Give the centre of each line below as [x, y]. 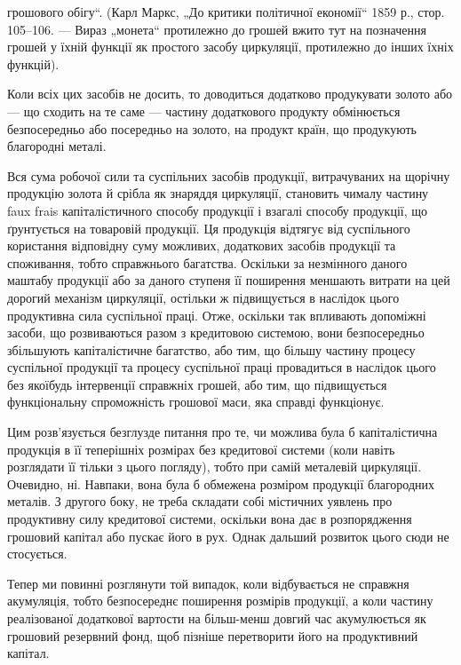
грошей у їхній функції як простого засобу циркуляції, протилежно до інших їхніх [230, 47]
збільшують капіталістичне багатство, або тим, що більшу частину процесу [211, 349]
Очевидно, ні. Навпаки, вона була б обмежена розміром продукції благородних [221, 483]
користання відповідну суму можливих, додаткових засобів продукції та [202, 245]
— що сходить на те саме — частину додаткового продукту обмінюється [204, 111]
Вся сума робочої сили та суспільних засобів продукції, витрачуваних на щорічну [229, 175]
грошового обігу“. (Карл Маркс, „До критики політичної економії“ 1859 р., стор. [226, 12]
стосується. [37, 554]
